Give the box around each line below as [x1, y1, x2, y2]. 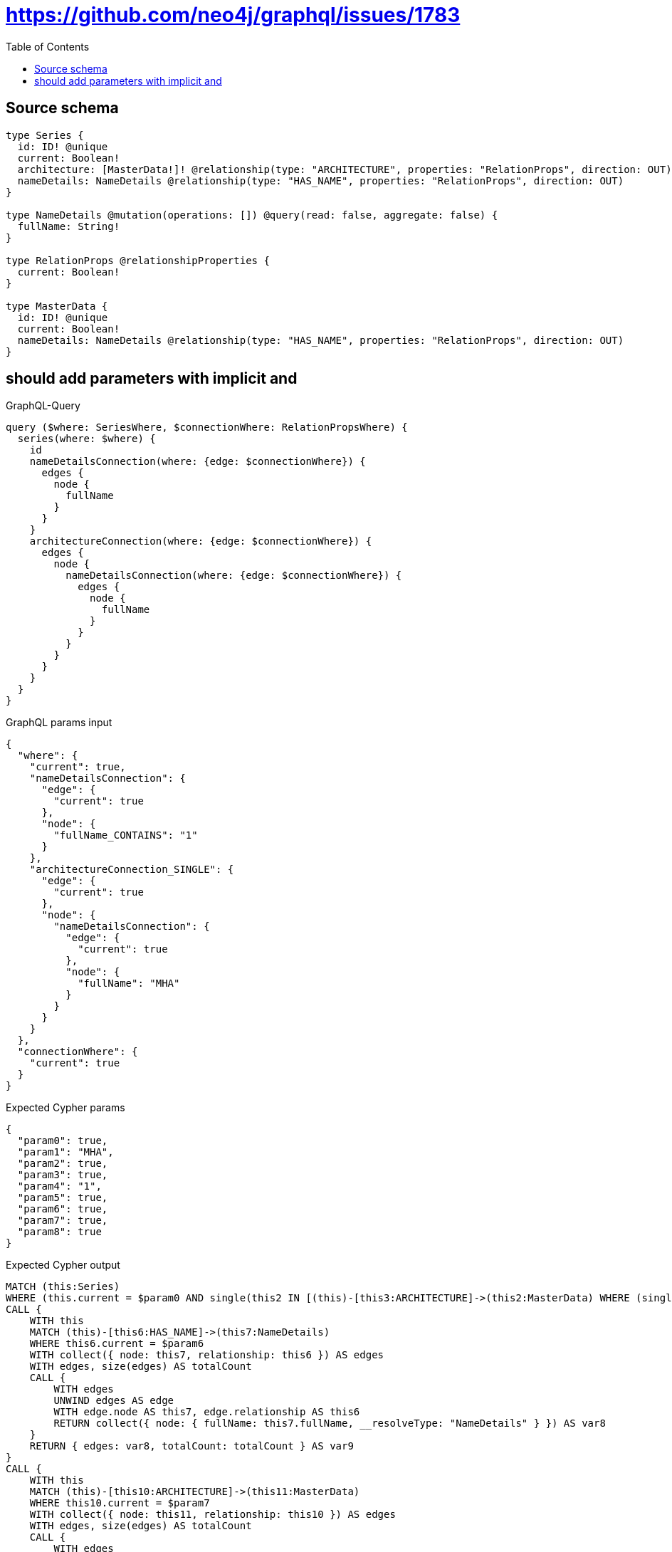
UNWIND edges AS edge [53, 1395, 174, 1407]
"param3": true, [17, 1169, 108, 1181]
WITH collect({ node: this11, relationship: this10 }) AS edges [29, 1509, 396, 1521]
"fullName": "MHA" [78, 977, 180, 990]
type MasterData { [6, 300, 108, 312]
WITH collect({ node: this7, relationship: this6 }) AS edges [29, 1349, 384, 1361]
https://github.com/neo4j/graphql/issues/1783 [6, 3, 461, 27]
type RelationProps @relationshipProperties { [6, 254, 270, 266]
